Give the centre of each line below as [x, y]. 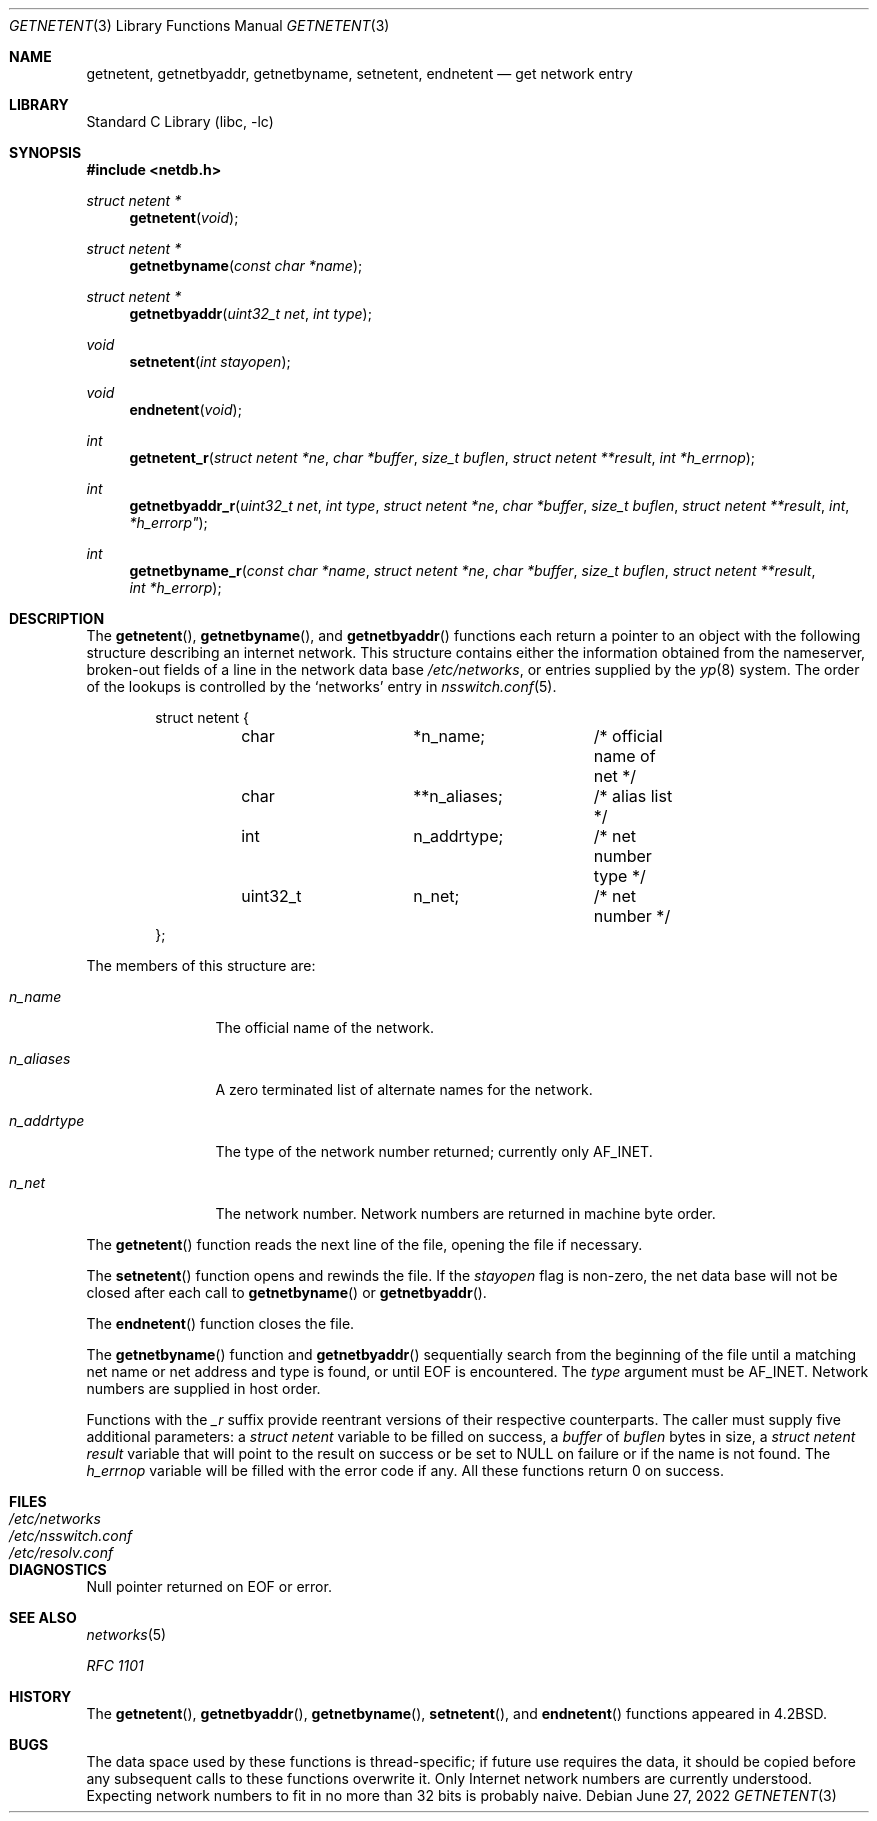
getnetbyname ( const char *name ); [246, 265]
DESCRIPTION [57, 618]
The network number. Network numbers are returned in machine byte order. [465, 1213]
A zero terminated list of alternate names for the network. [404, 1089]
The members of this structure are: [201, 965]
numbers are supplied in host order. [203, 1388]
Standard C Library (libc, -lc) [180, 121]
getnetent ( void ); [184, 217]
